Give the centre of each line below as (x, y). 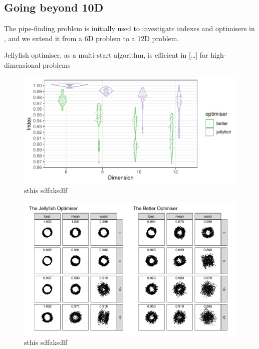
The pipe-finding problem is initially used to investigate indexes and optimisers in (129, 28)
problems (57, 64)
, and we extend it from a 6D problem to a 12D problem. (92, 38)
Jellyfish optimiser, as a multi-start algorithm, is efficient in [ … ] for (106, 55)
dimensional (22, 64)
